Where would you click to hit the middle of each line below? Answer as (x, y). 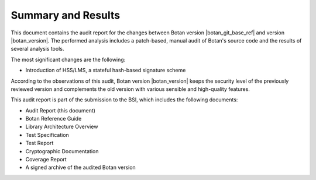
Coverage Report (46, 160)
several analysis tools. (37, 49)
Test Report (39, 143)
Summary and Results (65, 15)
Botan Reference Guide (54, 119)
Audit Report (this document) (61, 110)
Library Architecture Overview (62, 127)
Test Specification (47, 135)
